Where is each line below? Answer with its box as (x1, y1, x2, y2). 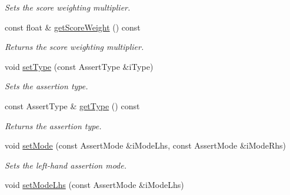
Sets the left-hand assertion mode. (5, 159, 126, 171)
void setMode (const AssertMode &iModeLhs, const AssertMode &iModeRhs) (5, 139, 286, 152)
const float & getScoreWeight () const (5, 21, 141, 33)
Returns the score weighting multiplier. (5, 41, 144, 53)
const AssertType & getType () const (5, 99, 140, 112)
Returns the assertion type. (5, 119, 102, 132)
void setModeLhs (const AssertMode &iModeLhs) (5, 179, 184, 191)
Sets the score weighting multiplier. (5, 1, 131, 13)
